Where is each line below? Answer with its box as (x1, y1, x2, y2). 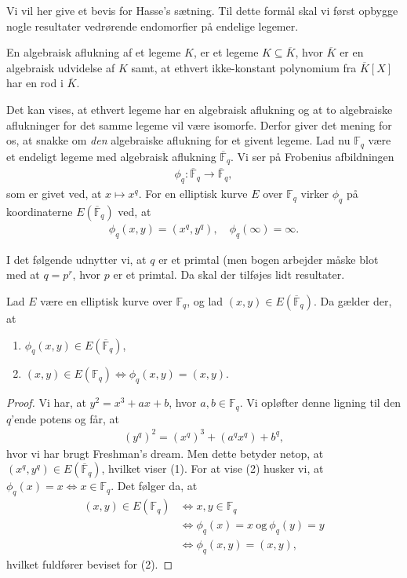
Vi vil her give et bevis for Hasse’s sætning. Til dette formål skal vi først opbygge (6, 2, 398, 18)
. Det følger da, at (111, 477, 198, 494)
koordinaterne (6, 203, 73, 219)
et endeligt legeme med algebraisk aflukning (6, 148, 216, 164)
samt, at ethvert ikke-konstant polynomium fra (131, 59, 357, 75)
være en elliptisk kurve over (40, 292, 173, 309)
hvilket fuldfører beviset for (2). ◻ (6, 555, 173, 572)
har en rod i (6, 75, 64, 91)
